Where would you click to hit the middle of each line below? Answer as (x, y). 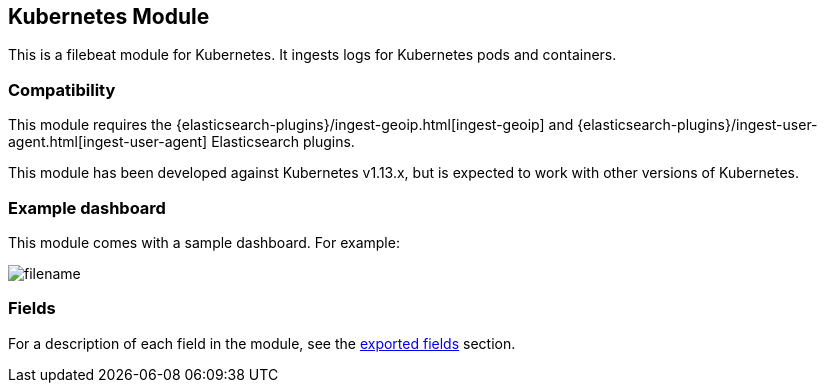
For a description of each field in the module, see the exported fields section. (262, 343)
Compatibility (62, 89)
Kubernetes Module (109, 16)
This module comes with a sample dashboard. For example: (204, 242)
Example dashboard (87, 207)
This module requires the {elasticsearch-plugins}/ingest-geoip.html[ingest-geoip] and (291, 125)
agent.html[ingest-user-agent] (108, 142)
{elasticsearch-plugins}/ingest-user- (697, 125)
